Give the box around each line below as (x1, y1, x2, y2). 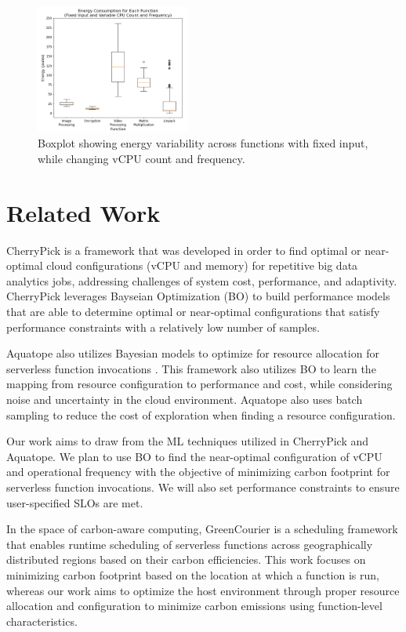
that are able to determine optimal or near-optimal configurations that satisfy (6, 303, 380, 320)
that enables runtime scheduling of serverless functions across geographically (6, 536, 373, 552)
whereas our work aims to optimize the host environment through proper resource (6, 582, 400, 598)
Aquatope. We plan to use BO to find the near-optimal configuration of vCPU (6, 448, 382, 464)
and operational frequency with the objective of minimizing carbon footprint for (6, 463, 390, 480)
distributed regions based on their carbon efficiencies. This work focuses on (6, 551, 366, 568)
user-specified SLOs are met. (6, 494, 143, 510)
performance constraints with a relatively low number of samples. (6, 318, 320, 335)
